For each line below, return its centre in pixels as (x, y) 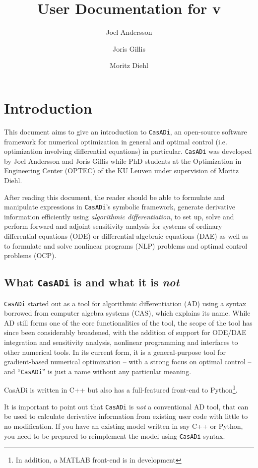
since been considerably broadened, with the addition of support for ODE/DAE (125, 332)
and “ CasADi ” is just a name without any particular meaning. (98, 371)
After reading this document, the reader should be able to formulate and (114, 197)
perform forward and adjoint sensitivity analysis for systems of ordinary (113, 226)
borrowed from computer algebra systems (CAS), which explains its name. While (127, 313)
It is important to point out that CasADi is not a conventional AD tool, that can (126, 406)
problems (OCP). (30, 255)
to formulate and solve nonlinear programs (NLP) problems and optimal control (126, 245)
